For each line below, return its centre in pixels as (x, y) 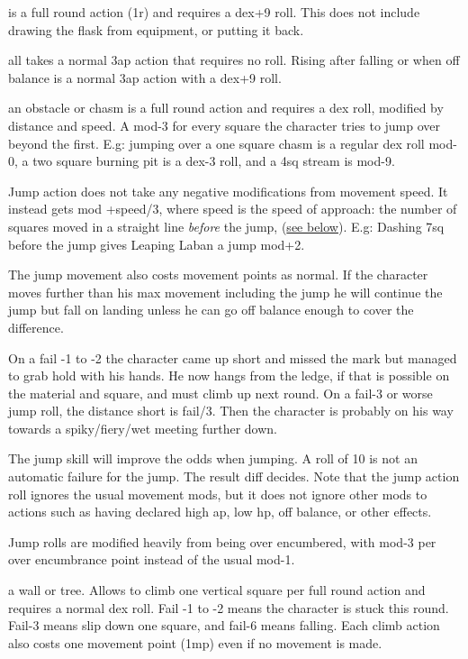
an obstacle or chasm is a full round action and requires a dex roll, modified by (226, 108)
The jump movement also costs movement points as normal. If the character (218, 275)
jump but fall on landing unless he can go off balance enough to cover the (211, 310)
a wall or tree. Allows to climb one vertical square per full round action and (217, 590)
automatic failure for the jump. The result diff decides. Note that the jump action (234, 476)
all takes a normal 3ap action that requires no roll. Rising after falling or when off (234, 60)
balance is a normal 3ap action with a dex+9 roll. (145, 77)
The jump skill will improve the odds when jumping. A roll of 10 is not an (213, 458)
